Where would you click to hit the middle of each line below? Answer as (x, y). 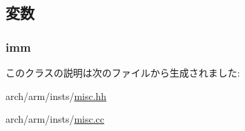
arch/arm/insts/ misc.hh (56, 95)
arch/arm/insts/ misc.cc (55, 119)
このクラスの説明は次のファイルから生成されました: (123, 72)
